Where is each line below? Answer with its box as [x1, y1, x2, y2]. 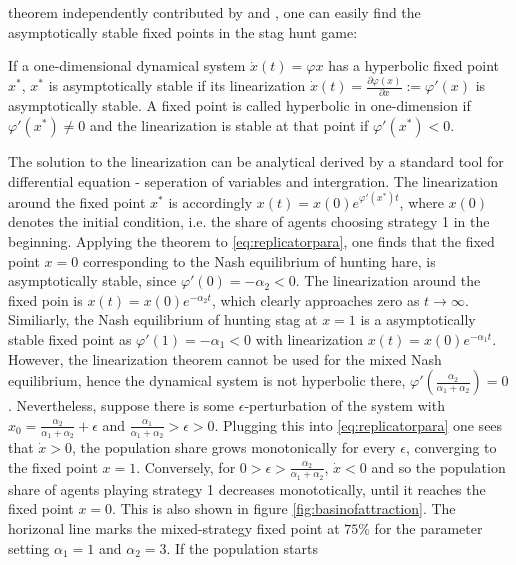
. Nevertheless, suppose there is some [8, 395, 235, 416]
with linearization [255, 328, 364, 349]
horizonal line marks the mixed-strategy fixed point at [8, 517, 340, 538]
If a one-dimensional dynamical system [8, 55, 246, 76]
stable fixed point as [8, 328, 132, 349]
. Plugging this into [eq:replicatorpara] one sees [214, 414, 503, 435]
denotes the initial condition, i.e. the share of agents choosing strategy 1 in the [8, 211, 490, 232]
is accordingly [168, 191, 253, 212]
